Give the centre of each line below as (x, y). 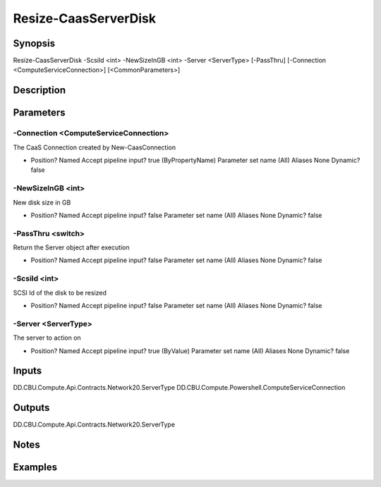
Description (40, 91)
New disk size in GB (42, 202)
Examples (35, 468)
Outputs (31, 408)
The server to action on (47, 338)
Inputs (28, 371)
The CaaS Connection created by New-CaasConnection (95, 147)
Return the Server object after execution (71, 247)
